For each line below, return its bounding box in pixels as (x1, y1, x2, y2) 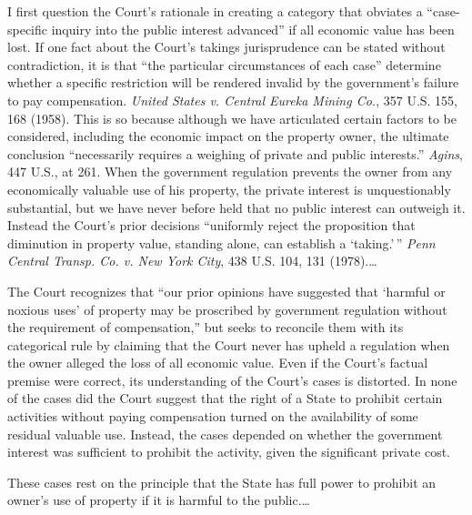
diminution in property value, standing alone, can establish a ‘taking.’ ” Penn (7, 233, 436, 252)
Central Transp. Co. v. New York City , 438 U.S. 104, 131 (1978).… (7, 251, 377, 270)
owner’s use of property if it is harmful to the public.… (7, 490, 310, 510)
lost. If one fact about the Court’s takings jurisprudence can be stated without (7, 37, 446, 56)
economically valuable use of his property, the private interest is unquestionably (7, 179, 451, 198)
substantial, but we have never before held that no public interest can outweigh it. (7, 197, 466, 217)
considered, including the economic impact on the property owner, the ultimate (7, 126, 449, 146)
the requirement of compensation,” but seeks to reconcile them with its (7, 318, 404, 337)
